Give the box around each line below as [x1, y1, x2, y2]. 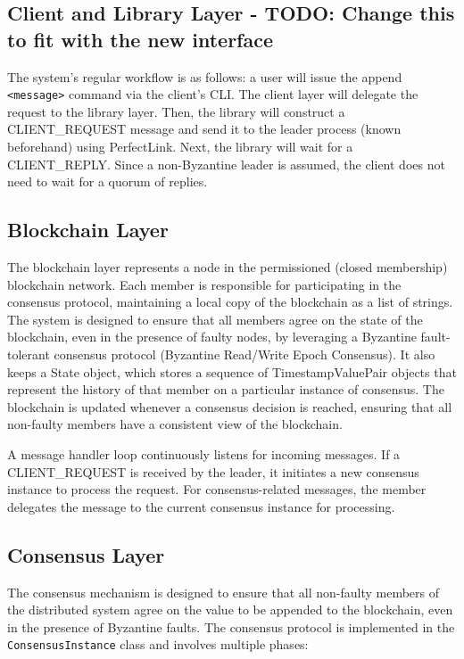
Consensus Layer [7, 540, 165, 568]
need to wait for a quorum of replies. [7, 172, 208, 191]
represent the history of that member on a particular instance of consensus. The [7, 380, 444, 399]
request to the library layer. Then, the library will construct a [7, 102, 345, 120]
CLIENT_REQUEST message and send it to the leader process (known [7, 119, 402, 138]
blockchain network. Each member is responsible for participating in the [7, 275, 402, 293]
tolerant [7, 344, 50, 363]
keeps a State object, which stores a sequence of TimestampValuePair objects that [7, 362, 457, 381]
